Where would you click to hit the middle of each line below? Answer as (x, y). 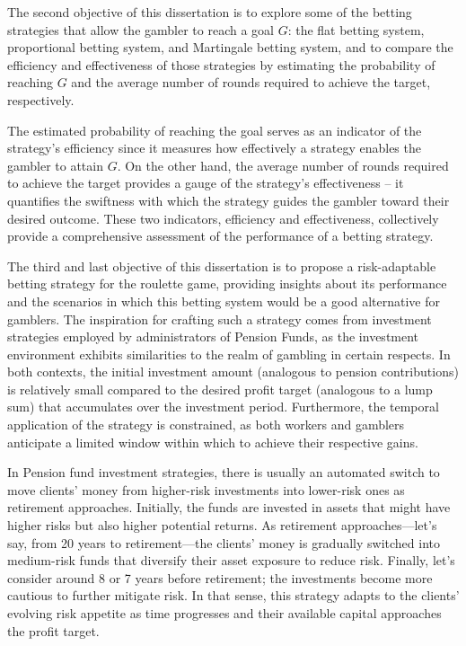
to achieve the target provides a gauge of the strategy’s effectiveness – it (206, 183)
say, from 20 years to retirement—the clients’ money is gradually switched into (224, 542)
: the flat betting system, (356, 29)
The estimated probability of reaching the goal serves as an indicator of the (215, 130)
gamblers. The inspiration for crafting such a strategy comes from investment (220, 319)
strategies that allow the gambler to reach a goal (141, 29)
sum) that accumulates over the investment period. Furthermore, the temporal (223, 407)
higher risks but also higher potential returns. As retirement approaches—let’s (222, 525)
